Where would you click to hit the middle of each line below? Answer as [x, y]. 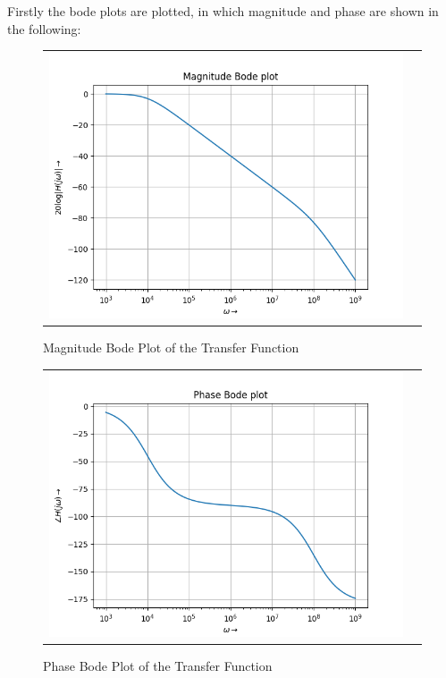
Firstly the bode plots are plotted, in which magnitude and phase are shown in [223, 11]
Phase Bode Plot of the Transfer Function [158, 666]
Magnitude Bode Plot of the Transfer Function [171, 347]
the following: [44, 28]
